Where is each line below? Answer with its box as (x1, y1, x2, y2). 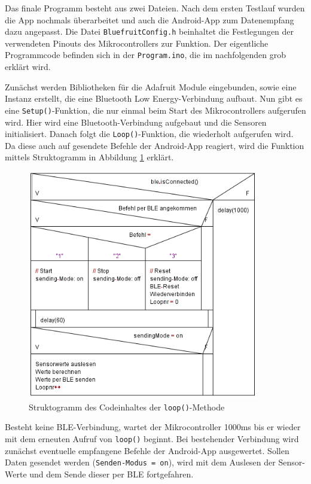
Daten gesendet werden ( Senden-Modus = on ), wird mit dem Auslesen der (5, 456, 276, 468)
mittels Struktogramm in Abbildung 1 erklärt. (5, 151, 174, 163)
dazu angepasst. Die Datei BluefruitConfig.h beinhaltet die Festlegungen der (5, 25, 294, 38)
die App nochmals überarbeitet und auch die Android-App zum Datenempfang (5, 13, 294, 26)
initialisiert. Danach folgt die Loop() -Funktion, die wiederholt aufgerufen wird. (5, 127, 294, 140)
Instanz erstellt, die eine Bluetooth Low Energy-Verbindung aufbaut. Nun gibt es (5, 92, 303, 105)
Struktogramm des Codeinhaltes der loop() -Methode (29, 400, 225, 413)
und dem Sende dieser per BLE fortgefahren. (29, 467, 194, 480)
